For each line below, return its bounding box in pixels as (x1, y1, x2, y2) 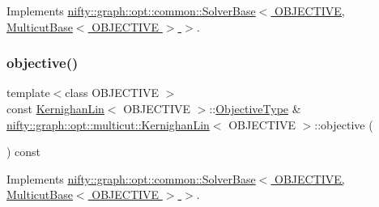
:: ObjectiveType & (209, 100, 301, 116)
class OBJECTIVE (65, 84, 159, 101)
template (6, 84, 50, 101)
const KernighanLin (6, 100, 104, 116)
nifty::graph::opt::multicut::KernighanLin (6, 116, 210, 133)
